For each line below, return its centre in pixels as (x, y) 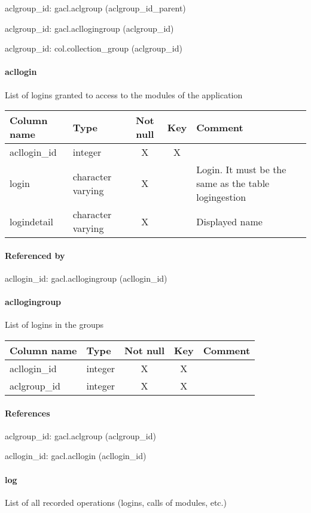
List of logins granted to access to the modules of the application (124, 94)
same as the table (233, 183)
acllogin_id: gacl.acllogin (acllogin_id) (76, 456)
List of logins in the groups (54, 325)
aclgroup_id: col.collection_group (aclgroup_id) (94, 48)
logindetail (31, 221)
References (28, 413)
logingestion (221, 197)
